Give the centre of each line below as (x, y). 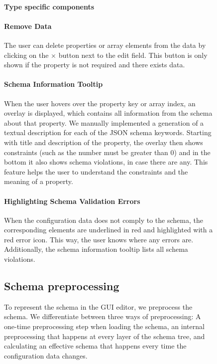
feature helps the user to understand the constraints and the (96, 171)
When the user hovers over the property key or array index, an (100, 103)
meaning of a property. (39, 181)
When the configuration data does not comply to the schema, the (104, 220)
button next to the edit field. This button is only (133, 55)
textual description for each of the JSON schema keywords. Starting (108, 132)
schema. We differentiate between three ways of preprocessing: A (103, 316)
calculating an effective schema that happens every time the (95, 346)
